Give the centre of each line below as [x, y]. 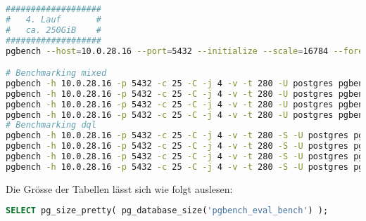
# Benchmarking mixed [56, 73]
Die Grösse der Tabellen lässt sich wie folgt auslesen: [119, 188]
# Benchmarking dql [51, 125]
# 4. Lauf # [54, 19]
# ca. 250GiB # [54, 30]
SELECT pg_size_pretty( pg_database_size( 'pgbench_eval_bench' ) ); [167, 211]
